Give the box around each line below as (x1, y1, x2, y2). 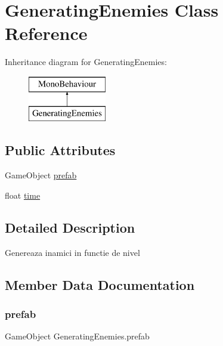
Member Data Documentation (5, 275, 195, 294)
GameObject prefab (5, 169, 77, 181)
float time (5, 189, 41, 201)
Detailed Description (5, 218, 135, 236)
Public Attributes (5, 141, 116, 159)
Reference (5, 21, 88, 45)
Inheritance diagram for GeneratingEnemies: (5, 55, 167, 68)
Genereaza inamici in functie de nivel (5, 246, 140, 258)
